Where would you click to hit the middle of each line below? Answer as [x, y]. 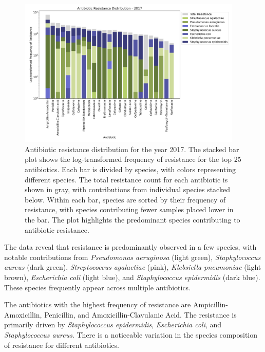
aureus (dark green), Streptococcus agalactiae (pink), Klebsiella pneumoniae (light [133, 267]
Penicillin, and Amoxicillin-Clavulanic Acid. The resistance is [140, 314]
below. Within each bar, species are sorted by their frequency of [125, 199]
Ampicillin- [210, 304]
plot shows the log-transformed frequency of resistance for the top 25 [133, 159]
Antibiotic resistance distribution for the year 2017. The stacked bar [132, 149]
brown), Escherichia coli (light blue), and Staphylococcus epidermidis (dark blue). [132, 277]
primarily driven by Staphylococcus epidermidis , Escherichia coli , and [113, 325]
